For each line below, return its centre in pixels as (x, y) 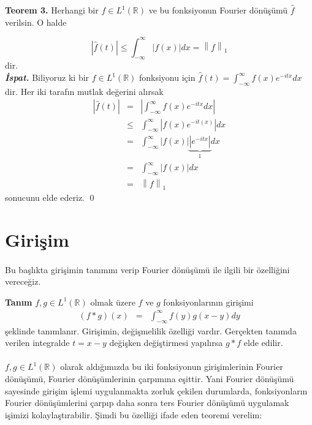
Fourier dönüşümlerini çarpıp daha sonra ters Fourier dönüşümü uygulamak (147, 403)
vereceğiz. (23, 281)
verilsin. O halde (36, 22)
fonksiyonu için (167, 77)
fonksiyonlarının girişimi (208, 302)
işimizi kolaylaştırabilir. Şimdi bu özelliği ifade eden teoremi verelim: (134, 414)
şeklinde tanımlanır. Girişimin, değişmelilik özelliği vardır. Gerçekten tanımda (151, 330)
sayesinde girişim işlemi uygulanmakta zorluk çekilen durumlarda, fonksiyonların (156, 390)
